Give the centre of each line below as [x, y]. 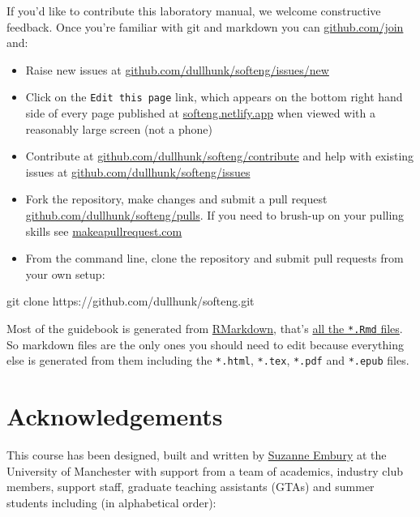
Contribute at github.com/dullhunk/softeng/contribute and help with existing [220, 156]
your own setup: [65, 273]
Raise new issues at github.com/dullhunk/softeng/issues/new [177, 69]
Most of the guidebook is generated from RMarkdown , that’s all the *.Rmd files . [205, 328]
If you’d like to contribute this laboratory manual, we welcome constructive [194, 11]
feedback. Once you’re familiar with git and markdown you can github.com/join [205, 26]
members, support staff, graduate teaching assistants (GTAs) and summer [191, 487]
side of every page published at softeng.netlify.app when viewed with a [200, 113]
